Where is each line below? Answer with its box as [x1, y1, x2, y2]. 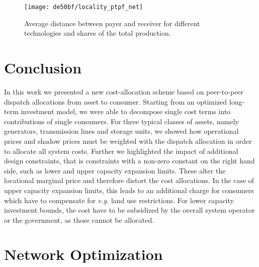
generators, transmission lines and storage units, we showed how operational [4, 126, 239, 136]
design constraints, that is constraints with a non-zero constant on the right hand [4, 155, 255, 166]
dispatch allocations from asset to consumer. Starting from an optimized [4, 96, 227, 107]
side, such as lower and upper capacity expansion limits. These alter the [4, 165, 226, 175]
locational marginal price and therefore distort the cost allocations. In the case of [4, 175, 254, 186]
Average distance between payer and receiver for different [24, 18, 200, 28]
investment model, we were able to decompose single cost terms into [21, 106, 231, 117]
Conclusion [4, 57, 82, 78]
